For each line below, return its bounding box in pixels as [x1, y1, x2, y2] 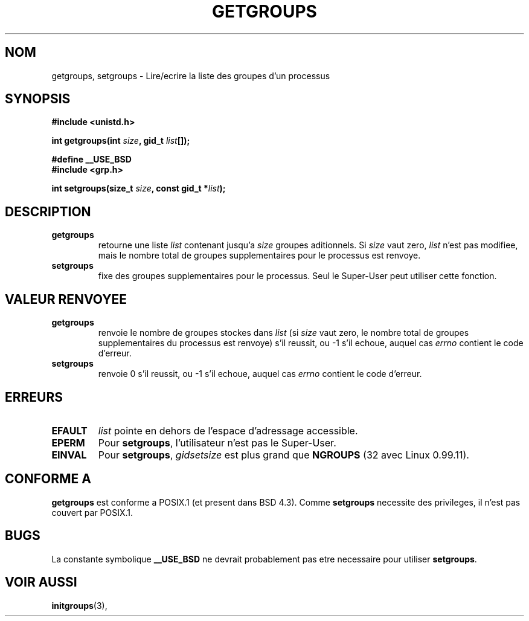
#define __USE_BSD [51, 154, 132, 165]
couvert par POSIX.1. [51, 507, 133, 518]
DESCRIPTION [5, 204, 91, 219]
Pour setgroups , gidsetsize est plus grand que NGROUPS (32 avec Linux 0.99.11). [98, 448, 469, 461]
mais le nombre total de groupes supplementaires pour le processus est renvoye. [98, 250, 421, 261]
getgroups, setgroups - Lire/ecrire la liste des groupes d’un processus [51, 70, 330, 81]
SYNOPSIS [5, 91, 71, 107]
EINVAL [51, 448, 87, 461]
